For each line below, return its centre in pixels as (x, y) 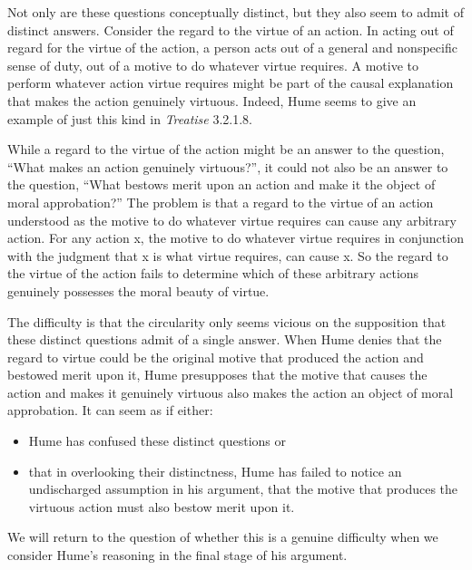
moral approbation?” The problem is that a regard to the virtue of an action (221, 202)
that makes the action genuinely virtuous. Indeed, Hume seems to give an (212, 100)
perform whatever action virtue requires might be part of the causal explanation (231, 83)
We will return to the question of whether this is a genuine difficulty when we (223, 537)
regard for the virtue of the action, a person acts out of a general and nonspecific (232, 48)
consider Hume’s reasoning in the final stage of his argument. (177, 555)
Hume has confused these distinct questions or (157, 441)
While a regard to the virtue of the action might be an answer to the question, (226, 149)
